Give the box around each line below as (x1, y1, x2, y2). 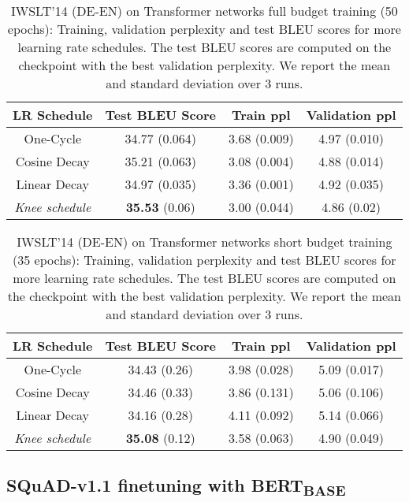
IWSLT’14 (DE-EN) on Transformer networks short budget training (17, 232, 392, 251)
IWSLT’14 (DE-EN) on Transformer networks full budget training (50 (11, 2, 398, 20)
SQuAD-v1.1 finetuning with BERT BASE (6, 473, 346, 500)
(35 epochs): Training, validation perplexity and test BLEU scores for (13, 251, 396, 269)
